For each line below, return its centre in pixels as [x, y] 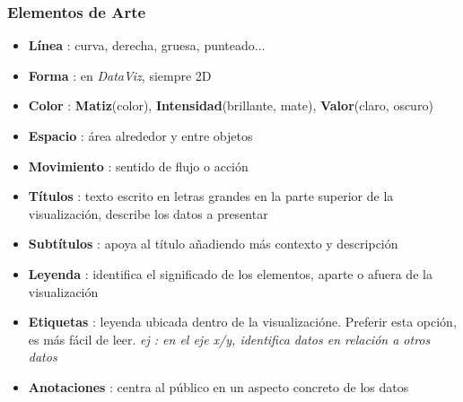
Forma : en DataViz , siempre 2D [120, 75]
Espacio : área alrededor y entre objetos [140, 135]
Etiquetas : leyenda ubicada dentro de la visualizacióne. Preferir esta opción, [242, 322]
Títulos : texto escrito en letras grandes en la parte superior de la [211, 196]
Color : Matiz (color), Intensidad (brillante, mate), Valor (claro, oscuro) [231, 105]
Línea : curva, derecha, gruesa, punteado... [147, 45]
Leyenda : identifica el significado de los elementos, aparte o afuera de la [230, 273]
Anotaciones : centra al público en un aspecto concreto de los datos [218, 386]
